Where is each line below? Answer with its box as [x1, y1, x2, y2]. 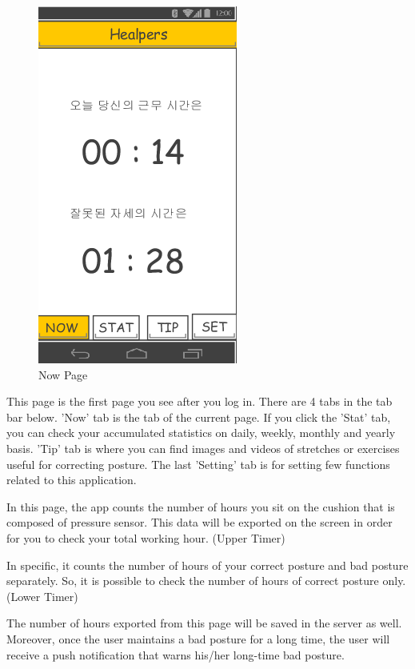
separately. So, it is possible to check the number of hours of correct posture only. [6, 572, 406, 589]
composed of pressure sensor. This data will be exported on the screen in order [6, 514, 393, 531]
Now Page [38, 366, 88, 383]
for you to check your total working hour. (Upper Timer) [6, 529, 285, 546]
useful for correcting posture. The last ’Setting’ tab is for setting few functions [6, 455, 390, 472]
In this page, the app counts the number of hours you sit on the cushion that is [6, 498, 395, 515]
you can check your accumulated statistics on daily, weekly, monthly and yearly [6, 424, 396, 441]
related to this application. [6, 471, 137, 488]
